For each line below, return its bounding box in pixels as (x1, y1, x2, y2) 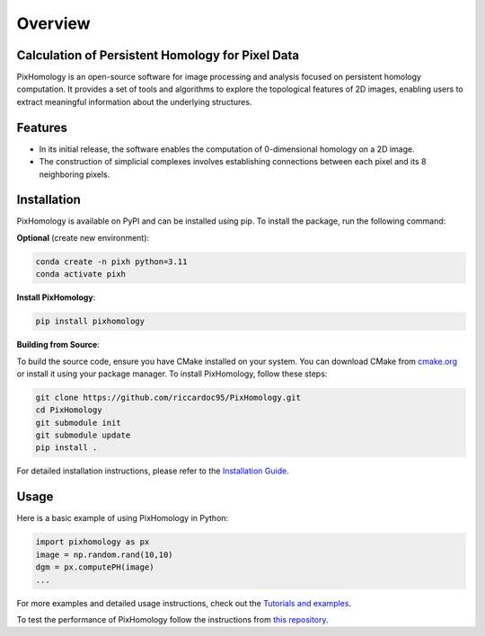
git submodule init (35, 418, 121, 428)
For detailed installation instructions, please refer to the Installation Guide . (16, 465, 289, 476)
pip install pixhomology (35, 316, 145, 327)
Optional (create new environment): (16, 232, 150, 243)
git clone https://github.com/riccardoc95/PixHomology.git (35, 392, 301, 402)
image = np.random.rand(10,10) (35, 549, 174, 560)
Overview (16, 13, 91, 33)
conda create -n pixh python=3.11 (35, 256, 188, 267)
